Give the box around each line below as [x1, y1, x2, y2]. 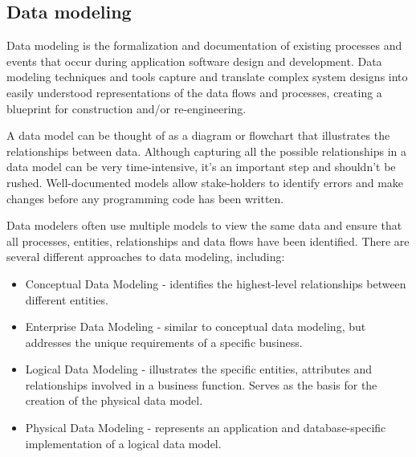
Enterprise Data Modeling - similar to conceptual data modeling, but [25, 318, 366, 335]
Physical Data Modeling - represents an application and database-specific [25, 419, 386, 436]
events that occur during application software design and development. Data [6, 52, 382, 69]
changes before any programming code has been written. [6, 190, 284, 206]
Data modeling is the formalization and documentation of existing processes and [6, 37, 402, 54]
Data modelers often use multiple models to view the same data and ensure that [6, 217, 402, 234]
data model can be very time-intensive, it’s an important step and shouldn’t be [6, 158, 396, 175]
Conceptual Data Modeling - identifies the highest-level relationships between [25, 275, 406, 292]
